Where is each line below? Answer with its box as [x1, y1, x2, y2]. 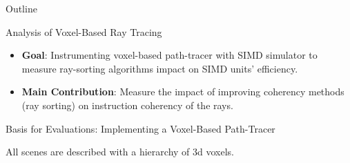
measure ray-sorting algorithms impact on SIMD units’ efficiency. [21, 61, 298, 75]
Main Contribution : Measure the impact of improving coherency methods [21, 84, 344, 99]
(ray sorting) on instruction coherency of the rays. [21, 97, 233, 112]
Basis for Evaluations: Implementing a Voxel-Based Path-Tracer [6, 121, 275, 135]
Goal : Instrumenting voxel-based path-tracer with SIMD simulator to [21, 48, 318, 62]
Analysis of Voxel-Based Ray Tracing [6, 24, 162, 39]
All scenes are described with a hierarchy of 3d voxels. [6, 144, 234, 159]
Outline [6, 1, 37, 15]
